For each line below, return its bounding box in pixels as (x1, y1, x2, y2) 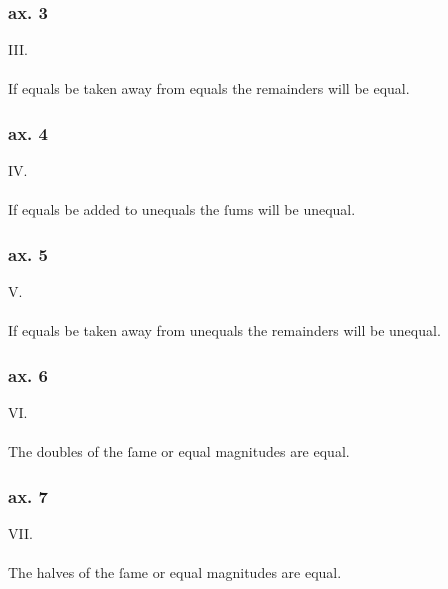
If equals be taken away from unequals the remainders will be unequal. (8, 320, 441, 341)
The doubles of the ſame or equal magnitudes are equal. (8, 441, 350, 462)
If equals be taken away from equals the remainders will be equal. (8, 78, 410, 99)
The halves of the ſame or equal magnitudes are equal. (8, 562, 342, 583)
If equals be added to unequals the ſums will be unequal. (8, 199, 356, 220)
